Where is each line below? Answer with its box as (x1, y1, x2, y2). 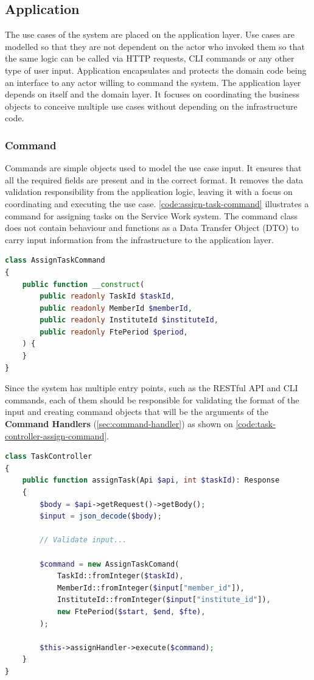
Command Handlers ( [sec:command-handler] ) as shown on (5, 417, 233, 430)
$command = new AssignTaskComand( (40, 559, 180, 568)
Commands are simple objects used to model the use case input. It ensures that (5, 161, 302, 174)
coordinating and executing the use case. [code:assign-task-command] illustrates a (5, 197, 309, 210)
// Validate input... (40, 536, 127, 545)
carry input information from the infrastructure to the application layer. (5, 233, 274, 246)
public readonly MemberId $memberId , (40, 303, 192, 313)
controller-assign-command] (5, 429, 107, 442)
